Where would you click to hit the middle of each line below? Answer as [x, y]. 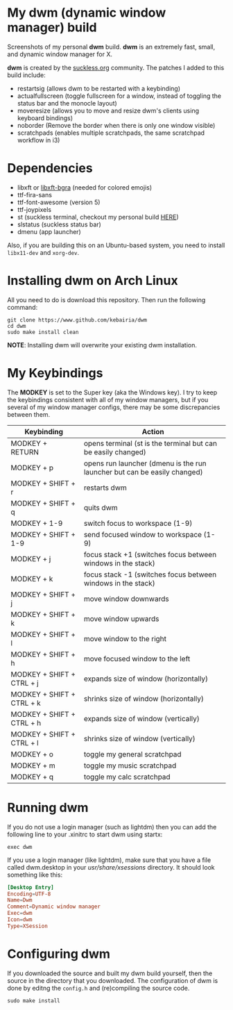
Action [153, 431]
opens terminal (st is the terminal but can [150, 443]
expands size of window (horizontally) [146, 679]
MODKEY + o [32, 754]
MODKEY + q [32, 777]
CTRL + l [25, 743]
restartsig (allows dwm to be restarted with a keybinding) [98, 88]
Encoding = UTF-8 [29, 894]
